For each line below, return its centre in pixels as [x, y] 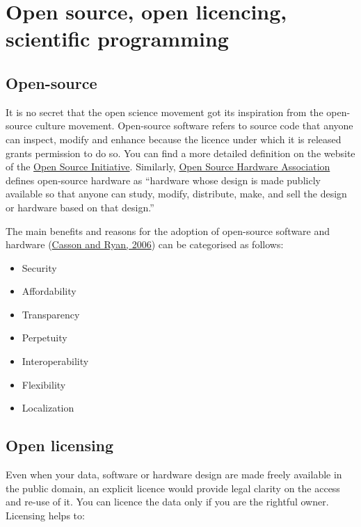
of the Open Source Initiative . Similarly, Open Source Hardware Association [168, 167]
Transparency [51, 314]
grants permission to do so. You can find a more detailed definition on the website [180, 153]
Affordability [49, 291]
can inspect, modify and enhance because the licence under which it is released [174, 139]
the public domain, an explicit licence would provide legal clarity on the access [173, 488]
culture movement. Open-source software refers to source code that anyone [194, 125]
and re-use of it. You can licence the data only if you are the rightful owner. [167, 502]
